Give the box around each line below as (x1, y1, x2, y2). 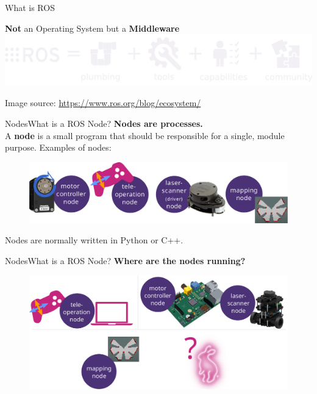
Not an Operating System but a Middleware (5, 21, 180, 34)
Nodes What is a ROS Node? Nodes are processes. (5, 117, 203, 130)
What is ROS (5, 1, 55, 13)
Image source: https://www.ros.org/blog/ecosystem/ (5, 96, 201, 109)
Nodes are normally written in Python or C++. (5, 234, 183, 246)
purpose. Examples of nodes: (5, 141, 112, 154)
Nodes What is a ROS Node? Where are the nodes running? (5, 254, 246, 267)
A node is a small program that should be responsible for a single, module (5, 129, 285, 141)
